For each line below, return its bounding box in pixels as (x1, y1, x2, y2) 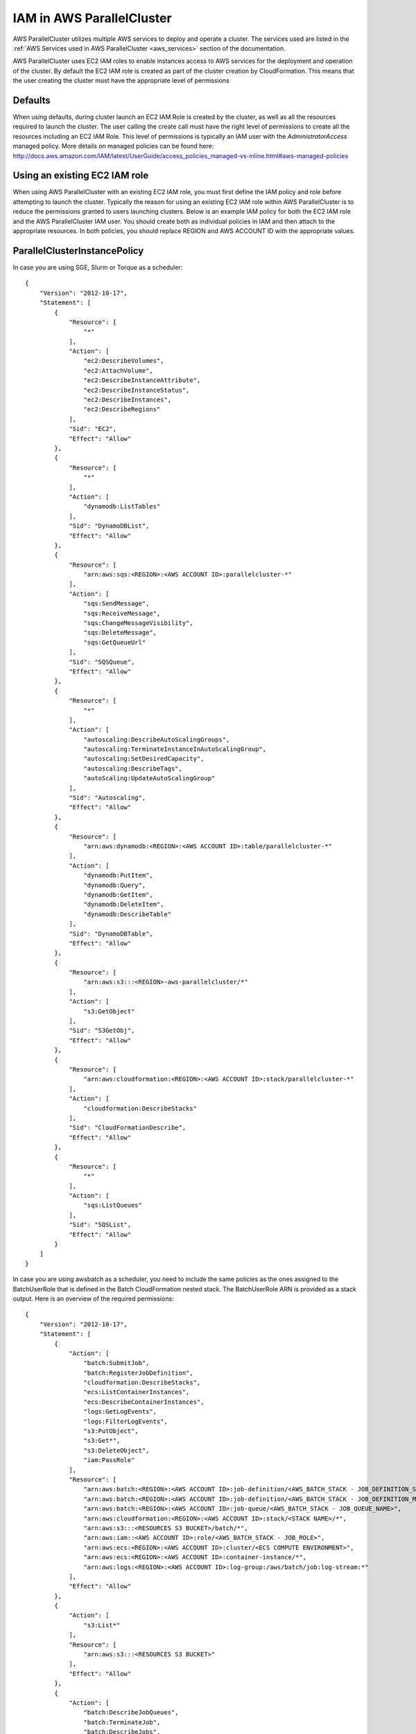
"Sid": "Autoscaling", (69, 794, 146, 802)
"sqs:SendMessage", (83, 600, 150, 608)
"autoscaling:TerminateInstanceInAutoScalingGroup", (83, 746, 267, 753)
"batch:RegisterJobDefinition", (83, 1368, 193, 1377)
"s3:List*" (83, 1621, 121, 1629)
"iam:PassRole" (83, 1457, 135, 1464)
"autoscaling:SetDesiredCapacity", (83, 755, 205, 763)
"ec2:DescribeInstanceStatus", (83, 386, 190, 394)
